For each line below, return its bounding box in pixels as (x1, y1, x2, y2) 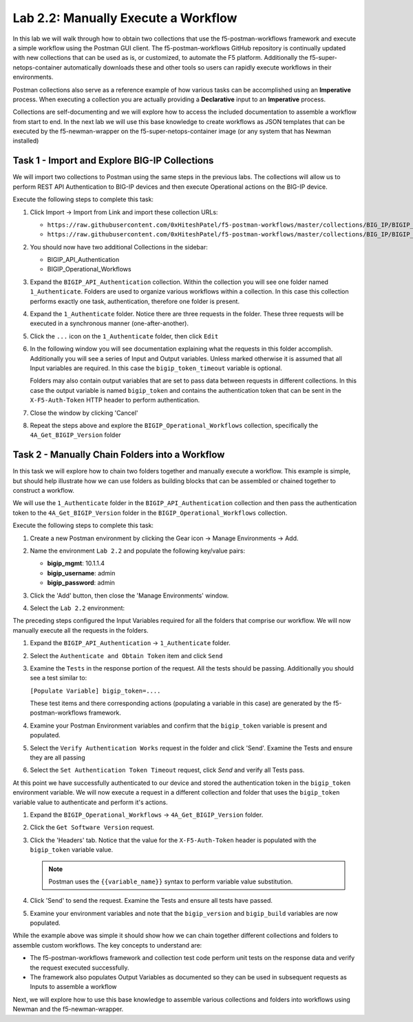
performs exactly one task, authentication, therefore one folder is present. (30, 297, 240, 305)
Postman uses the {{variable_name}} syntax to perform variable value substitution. (48, 877, 293, 886)
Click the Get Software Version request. (30, 824, 155, 832)
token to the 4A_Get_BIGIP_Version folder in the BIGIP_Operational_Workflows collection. (12, 509, 288, 517)
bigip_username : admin (47, 569, 116, 577)
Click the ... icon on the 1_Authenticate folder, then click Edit (30, 331, 219, 340)
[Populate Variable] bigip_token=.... (30, 686, 161, 695)
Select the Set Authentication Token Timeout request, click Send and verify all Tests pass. (30, 766, 305, 775)
